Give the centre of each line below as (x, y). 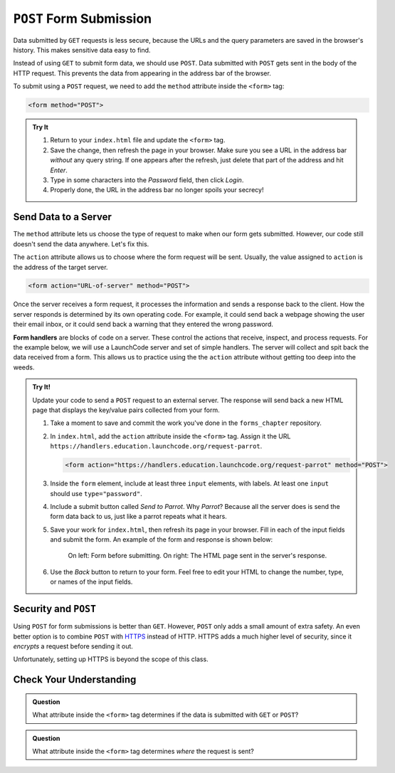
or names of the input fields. (91, 582)
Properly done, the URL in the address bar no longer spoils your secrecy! (157, 190)
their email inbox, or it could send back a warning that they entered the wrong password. (143, 325)
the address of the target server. (60, 267)
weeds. (24, 367)
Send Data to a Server (62, 217)
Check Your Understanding (75, 680)
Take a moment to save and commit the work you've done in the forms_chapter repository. (186, 423)
